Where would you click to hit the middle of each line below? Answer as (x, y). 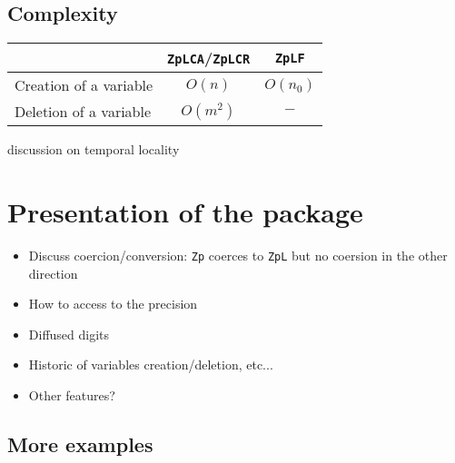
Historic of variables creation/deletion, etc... (151, 364)
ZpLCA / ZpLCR (209, 58)
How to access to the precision (113, 304)
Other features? (72, 394)
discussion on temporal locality (94, 149)
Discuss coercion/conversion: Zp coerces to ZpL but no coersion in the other (238, 255)
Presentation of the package (185, 211)
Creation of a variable (84, 85)
